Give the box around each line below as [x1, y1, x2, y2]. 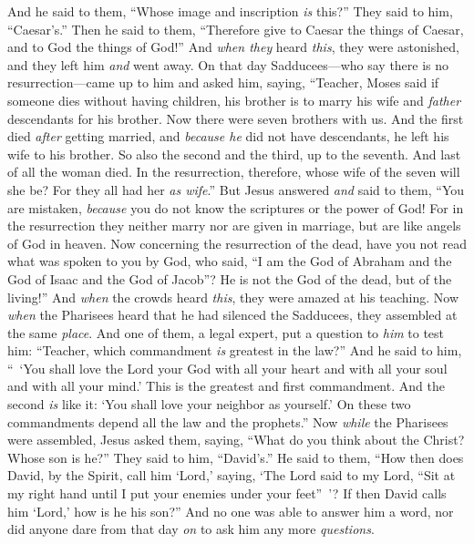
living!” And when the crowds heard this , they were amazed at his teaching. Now [7, 287, 459, 306]
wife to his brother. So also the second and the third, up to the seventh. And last [7, 144, 461, 163]
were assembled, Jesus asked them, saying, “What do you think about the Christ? [7, 430, 465, 449]
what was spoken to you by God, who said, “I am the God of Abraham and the [7, 251, 452, 271]
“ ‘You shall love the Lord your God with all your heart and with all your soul [7, 358, 448, 377]
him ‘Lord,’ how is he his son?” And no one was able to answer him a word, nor [7, 501, 454, 520]
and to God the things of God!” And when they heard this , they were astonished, [7, 37, 459, 56]
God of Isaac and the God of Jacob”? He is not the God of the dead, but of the [7, 269, 452, 288]
